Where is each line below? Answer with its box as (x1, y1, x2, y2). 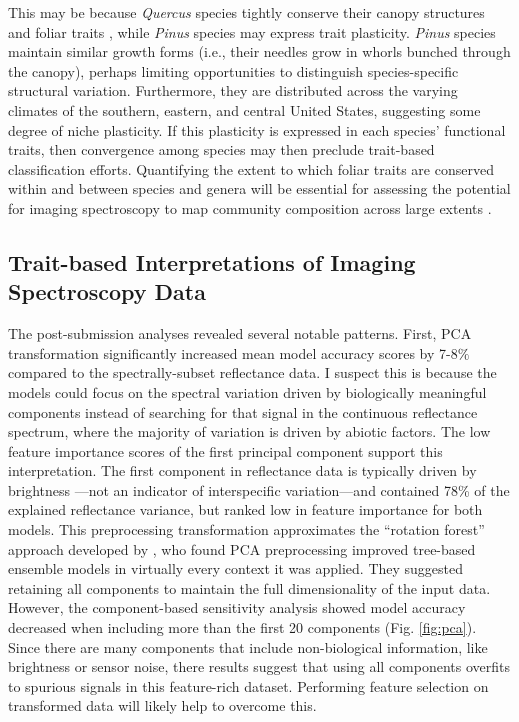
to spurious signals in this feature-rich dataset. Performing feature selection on (8, 675, 489, 696)
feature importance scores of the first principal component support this (8, 440, 443, 461)
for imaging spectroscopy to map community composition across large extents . (8, 197, 492, 218)
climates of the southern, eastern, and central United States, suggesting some (8, 99, 481, 120)
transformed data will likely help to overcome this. (8, 695, 317, 716)
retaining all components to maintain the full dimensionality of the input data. (8, 577, 491, 598)
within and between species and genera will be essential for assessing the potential (8, 178, 511, 199)
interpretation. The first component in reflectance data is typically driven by (8, 460, 477, 481)
